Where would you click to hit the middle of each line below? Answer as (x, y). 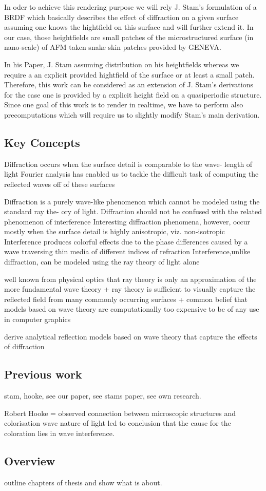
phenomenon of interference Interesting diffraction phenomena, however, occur (127, 221)
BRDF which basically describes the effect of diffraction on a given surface (121, 17)
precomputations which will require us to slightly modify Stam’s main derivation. (132, 114)
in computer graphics (37, 319)
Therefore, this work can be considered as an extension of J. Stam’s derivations (129, 84)
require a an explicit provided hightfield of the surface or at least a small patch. (129, 74)
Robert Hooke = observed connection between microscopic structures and (120, 413)
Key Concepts (42, 142)
